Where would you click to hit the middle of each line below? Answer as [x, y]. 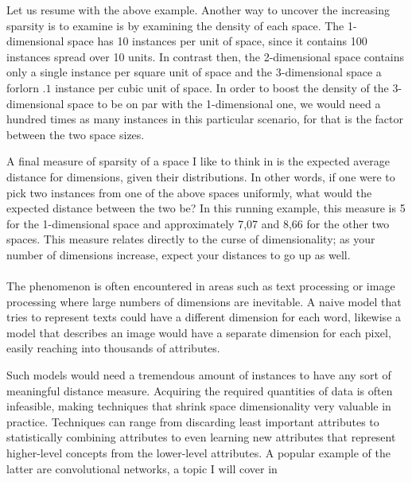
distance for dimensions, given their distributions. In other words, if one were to [201, 176]
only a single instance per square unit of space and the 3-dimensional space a [194, 72]
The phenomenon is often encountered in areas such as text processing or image [201, 286]
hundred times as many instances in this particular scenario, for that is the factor [205, 119]
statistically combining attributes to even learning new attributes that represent [201, 437]
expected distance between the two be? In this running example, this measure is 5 [206, 208]
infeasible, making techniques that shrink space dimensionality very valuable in [199, 406]
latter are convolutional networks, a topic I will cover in [142, 468]
